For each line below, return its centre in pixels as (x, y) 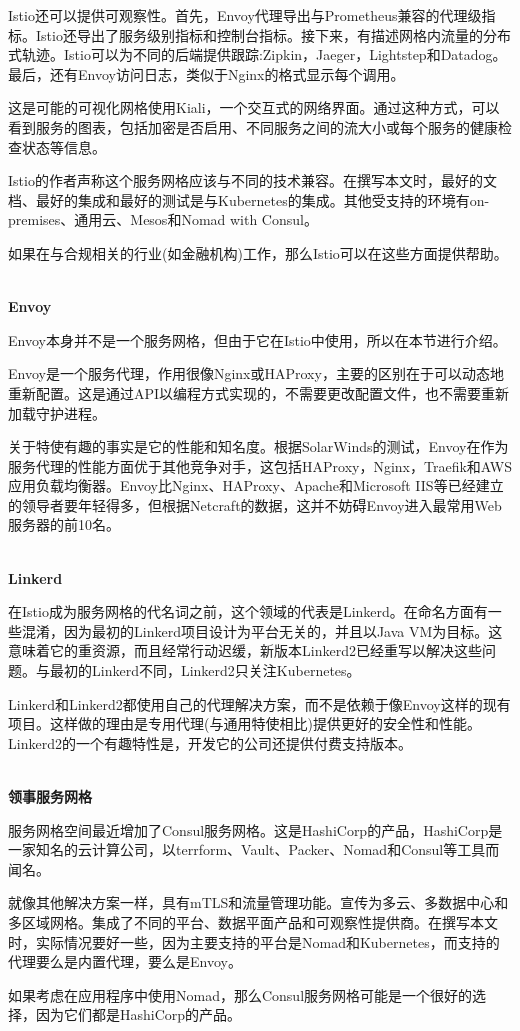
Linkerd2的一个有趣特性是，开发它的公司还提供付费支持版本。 (210, 742)
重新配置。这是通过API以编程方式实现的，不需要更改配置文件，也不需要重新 (259, 392)
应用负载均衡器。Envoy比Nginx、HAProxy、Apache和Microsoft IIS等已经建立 (256, 485)
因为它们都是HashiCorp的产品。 (138, 1014)
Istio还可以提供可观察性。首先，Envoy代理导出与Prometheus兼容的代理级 (245, 15)
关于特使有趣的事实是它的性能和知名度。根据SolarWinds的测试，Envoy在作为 (258, 446)
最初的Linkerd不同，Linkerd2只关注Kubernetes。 (205, 670)
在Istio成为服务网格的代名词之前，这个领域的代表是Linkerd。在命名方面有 (248, 611)
